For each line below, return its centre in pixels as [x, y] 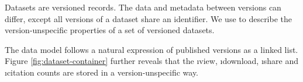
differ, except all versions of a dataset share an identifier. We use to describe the [149, 18]
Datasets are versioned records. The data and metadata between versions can [143, 7]
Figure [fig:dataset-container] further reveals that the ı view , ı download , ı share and [152, 61]
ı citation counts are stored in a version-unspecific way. [101, 72]
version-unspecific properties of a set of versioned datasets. [110, 30]
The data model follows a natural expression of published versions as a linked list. [151, 49]
